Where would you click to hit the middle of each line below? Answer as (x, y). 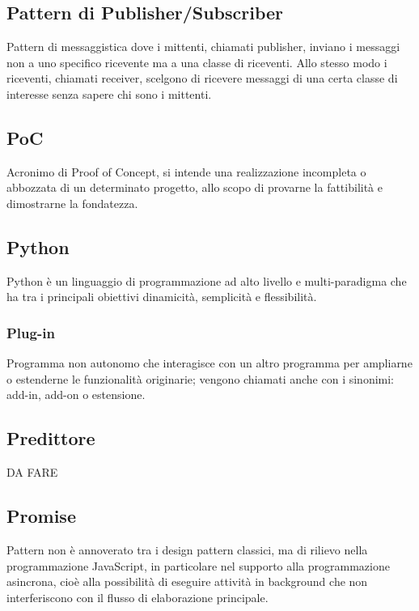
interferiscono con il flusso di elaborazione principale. (138, 597)
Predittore (51, 438)
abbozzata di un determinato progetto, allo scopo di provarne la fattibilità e (195, 187)
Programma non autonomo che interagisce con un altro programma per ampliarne (209, 363)
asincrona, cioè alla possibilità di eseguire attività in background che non (187, 581)
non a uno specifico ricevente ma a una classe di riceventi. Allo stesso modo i (197, 62)
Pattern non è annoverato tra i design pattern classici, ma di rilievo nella (187, 549)
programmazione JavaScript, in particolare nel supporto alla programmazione (198, 565)
